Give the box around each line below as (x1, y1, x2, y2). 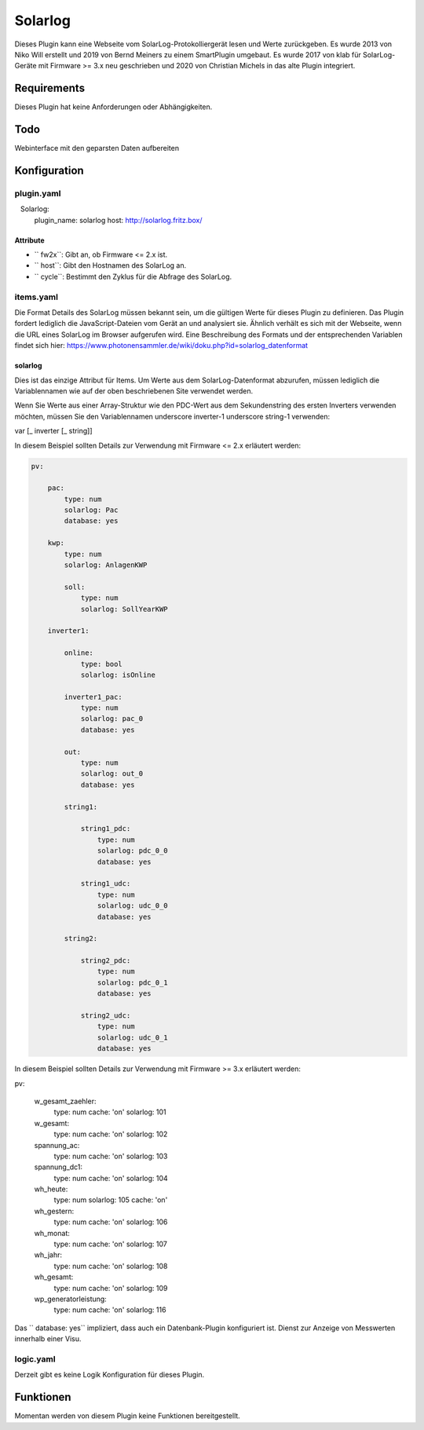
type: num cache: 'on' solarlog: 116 (53, 1305, 166, 1315)
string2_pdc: (80, 956, 131, 965)
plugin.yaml (14, 188, 61, 199)
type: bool (80, 660, 123, 668)
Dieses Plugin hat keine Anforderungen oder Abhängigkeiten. (14, 102, 213, 112)
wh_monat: (34, 1228, 70, 1238)
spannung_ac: (34, 1140, 80, 1150)
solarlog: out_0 (80, 770, 144, 778)
